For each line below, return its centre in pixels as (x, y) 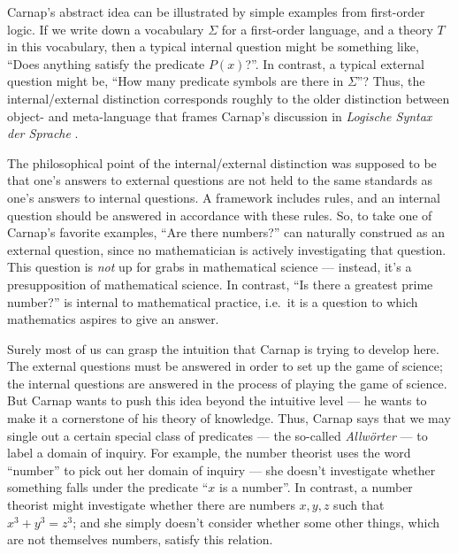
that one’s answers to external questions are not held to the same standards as (220, 180)
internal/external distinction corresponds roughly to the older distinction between (229, 98)
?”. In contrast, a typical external (335, 63)
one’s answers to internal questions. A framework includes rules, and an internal (224, 197)
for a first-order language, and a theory (327, 29)
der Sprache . (43, 133)
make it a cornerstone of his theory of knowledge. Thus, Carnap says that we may (229, 418)
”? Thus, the (391, 81)
